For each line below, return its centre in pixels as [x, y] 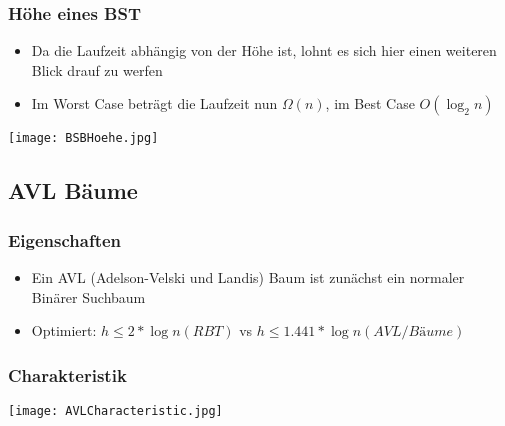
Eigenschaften [65, 239]
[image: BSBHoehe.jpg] [83, 138]
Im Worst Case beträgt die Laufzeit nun [154, 103]
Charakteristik [67, 374]
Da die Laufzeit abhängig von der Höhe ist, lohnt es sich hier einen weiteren [264, 50]
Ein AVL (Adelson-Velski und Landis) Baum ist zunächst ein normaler [248, 277]
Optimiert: [64, 330]
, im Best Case [370, 103]
